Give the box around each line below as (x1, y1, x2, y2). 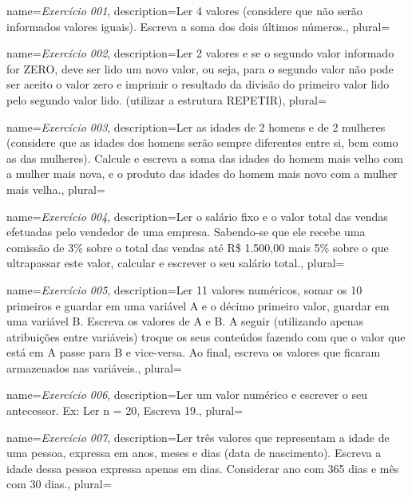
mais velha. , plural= (6, 180, 105, 197)
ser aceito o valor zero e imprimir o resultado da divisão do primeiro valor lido (6, 76, 390, 93)
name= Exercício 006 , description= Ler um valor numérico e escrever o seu (6, 386, 368, 403)
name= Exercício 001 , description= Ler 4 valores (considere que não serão (6, 2, 362, 18)
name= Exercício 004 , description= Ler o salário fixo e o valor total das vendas (6, 207, 388, 224)
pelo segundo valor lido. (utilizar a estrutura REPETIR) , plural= (6, 91, 327, 108)
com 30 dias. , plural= (6, 475, 112, 492)
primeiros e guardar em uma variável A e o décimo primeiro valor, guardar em (6, 297, 390, 314)
